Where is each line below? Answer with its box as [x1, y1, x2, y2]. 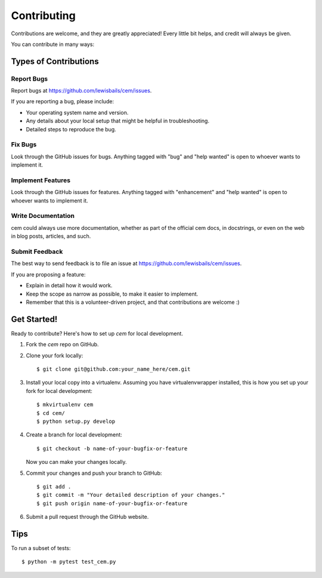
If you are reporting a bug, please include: [11, 98, 114, 105]
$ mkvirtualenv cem [36, 401, 94, 408]
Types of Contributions [11, 56, 99, 66]
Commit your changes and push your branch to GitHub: [26, 469, 162, 476]
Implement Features [11, 176, 71, 185]
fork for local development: [26, 387, 92, 394]
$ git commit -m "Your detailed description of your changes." [36, 491, 225, 499]
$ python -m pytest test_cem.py [21, 558, 116, 565]
